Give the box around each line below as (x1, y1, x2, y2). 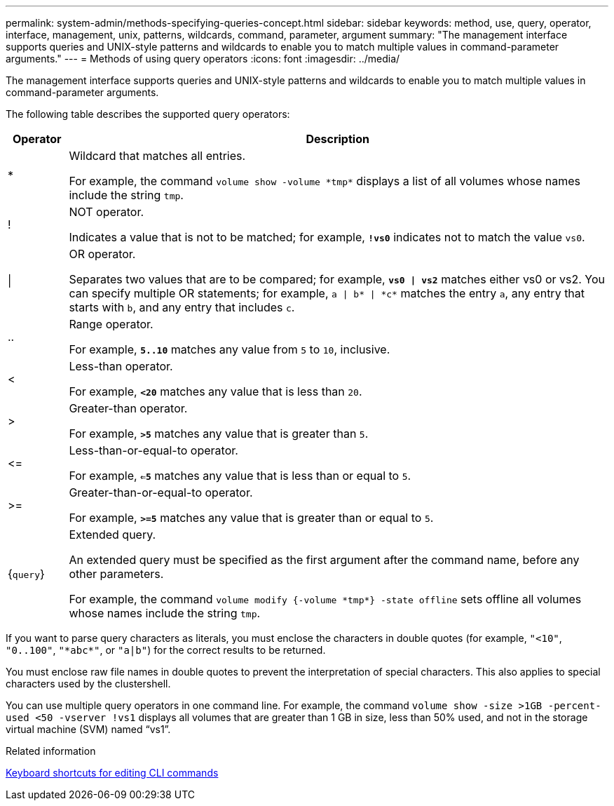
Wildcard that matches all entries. (69, 149, 246, 163)
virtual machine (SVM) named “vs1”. (6, 723, 171, 735)
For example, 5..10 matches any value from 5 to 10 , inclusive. (69, 342, 390, 356)
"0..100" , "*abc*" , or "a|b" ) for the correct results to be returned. (6, 644, 326, 656)
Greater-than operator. (69, 401, 188, 415)
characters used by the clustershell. (6, 678, 171, 690)
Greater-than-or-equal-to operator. (69, 485, 253, 499)
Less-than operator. (69, 359, 173, 373)
